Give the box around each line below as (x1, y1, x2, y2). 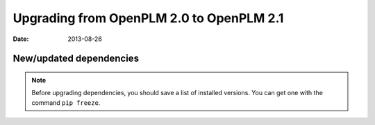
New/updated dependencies (12, 53, 139, 65)
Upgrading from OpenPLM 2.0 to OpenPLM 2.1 (12, 10, 284, 26)
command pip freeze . (31, 98, 101, 107)
